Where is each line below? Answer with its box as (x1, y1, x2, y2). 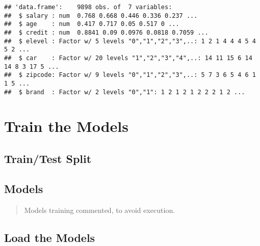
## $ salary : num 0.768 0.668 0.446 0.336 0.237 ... (4, 12, 198, 19)
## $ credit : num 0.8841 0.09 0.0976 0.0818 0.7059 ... (4, 29, 209, 36)
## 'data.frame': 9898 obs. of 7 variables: (4, 4, 172, 11)
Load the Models (4, 229, 95, 245)
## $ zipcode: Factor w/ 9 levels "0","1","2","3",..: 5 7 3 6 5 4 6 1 (4, 71, 256, 79)
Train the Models (4, 116, 128, 136)
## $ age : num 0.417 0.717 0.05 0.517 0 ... (4, 20, 179, 28)
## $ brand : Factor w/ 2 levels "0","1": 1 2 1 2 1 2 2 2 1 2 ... (4, 88, 245, 96)
